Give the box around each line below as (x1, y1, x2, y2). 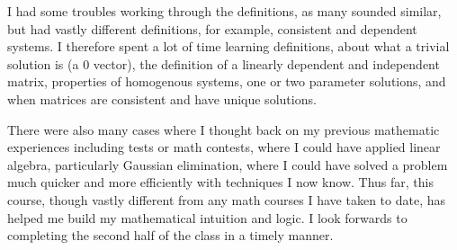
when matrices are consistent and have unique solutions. (7, 89, 317, 108)
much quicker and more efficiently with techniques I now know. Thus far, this (7, 173, 434, 192)
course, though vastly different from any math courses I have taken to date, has (7, 190, 446, 209)
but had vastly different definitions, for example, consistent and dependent (7, 19, 417, 38)
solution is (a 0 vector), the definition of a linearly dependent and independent (7, 54, 440, 73)
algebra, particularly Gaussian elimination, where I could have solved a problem (7, 155, 448, 174)
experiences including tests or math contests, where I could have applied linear (7, 138, 441, 156)
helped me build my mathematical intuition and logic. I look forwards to (7, 208, 408, 227)
